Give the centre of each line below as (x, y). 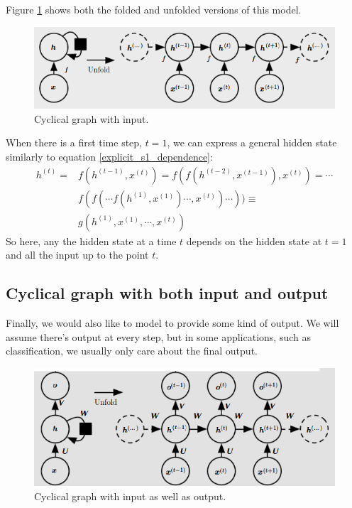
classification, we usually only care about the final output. (132, 351)
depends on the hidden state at (254, 241)
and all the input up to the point (77, 255)
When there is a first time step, (74, 142)
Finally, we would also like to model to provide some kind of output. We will (172, 323)
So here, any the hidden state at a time (91, 241)
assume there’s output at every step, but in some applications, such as (158, 336)
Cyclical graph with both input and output (167, 293)
